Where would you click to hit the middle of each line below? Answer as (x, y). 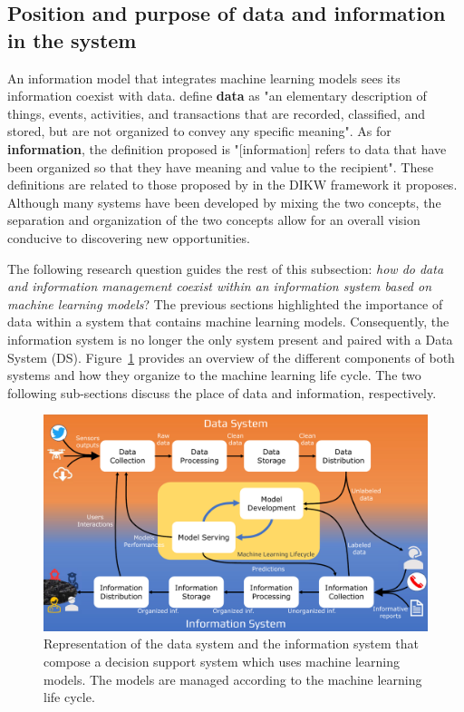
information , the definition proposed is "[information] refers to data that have (227, 148)
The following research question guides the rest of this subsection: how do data (226, 268)
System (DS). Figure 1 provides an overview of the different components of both (231, 357)
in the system (72, 39)
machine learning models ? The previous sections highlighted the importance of (225, 303)
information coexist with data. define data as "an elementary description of (217, 96)
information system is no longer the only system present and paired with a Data (230, 339)
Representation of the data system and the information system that (232, 644)
